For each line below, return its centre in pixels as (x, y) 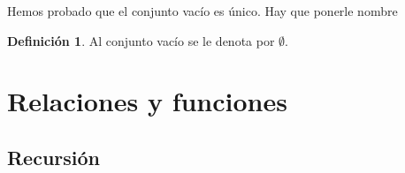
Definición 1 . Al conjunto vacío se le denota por (141, 40)
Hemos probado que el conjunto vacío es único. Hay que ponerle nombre (202, 11)
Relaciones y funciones (147, 101)
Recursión (54, 157)
